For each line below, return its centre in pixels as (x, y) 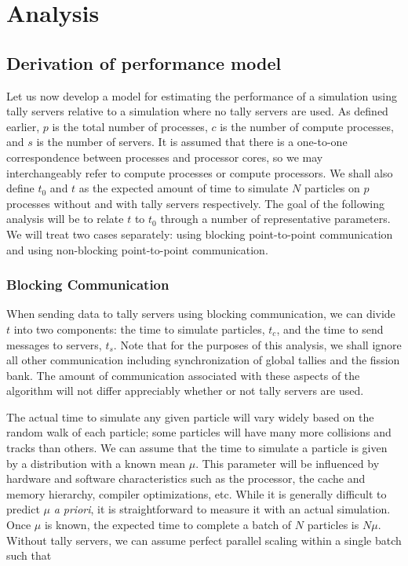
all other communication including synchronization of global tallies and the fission (203, 360)
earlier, (23, 126)
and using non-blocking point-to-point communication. (137, 249)
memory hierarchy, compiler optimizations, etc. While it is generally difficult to (197, 493)
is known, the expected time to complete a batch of (168, 525)
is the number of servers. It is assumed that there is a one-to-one (192, 142)
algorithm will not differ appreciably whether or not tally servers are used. (185, 391)
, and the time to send (330, 329)
